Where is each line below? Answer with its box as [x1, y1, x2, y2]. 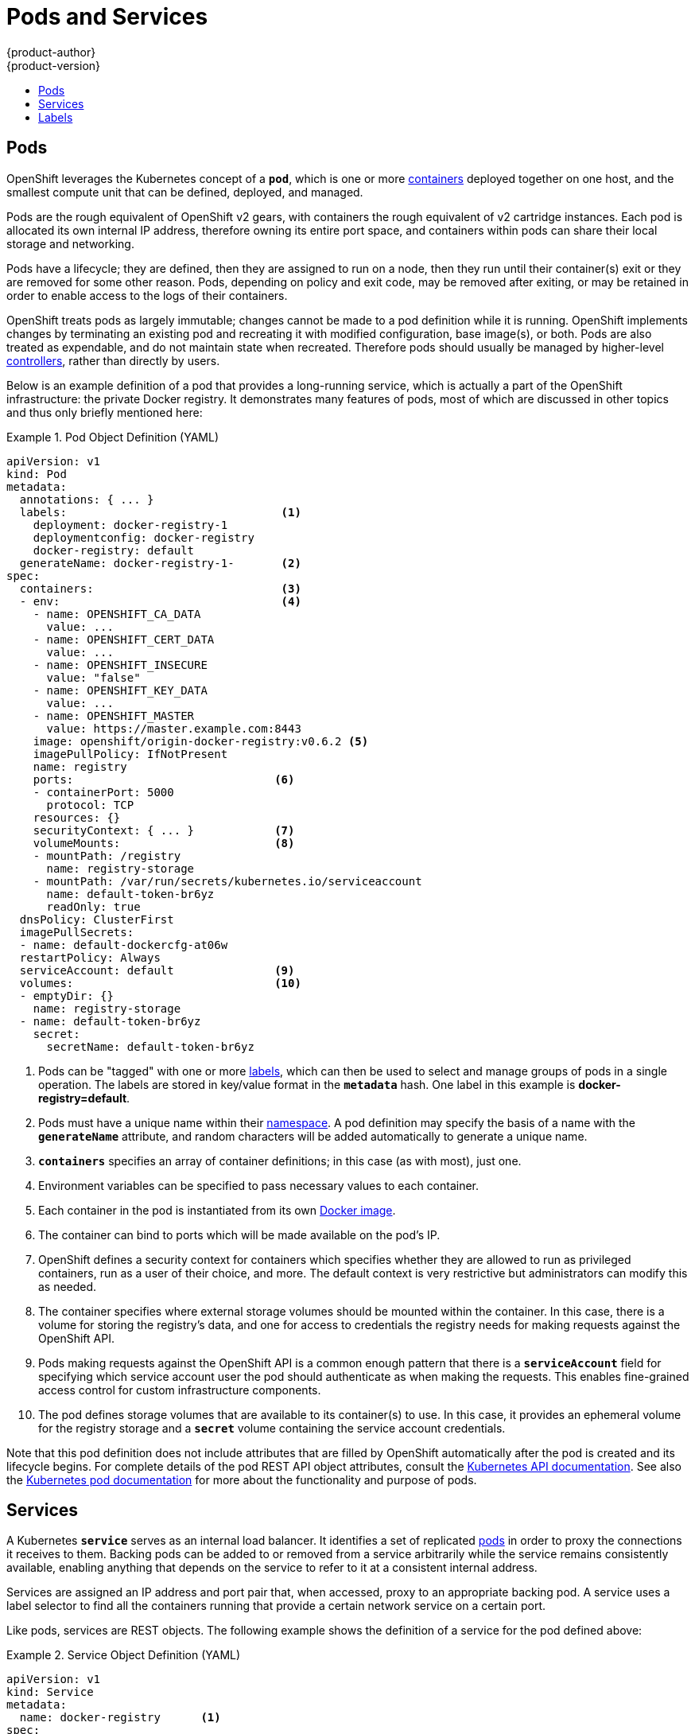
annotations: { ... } [19, 492, 154, 506]
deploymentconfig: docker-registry [33, 531, 254, 544]
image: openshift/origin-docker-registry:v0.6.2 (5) [33, 734, 369, 748]
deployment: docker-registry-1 [33, 518, 228, 531]
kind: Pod [6, 467, 67, 480]
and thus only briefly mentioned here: [6, 405, 203, 419]
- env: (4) [19, 594, 301, 608]
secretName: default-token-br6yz [46, 1040, 254, 1053]
